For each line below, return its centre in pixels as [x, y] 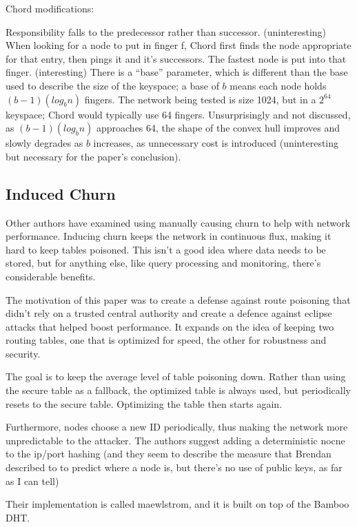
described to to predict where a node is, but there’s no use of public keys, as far [174, 467]
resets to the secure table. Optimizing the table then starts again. [144, 403]
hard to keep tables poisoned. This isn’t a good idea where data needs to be [166, 249]
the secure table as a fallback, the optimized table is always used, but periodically [178, 390]
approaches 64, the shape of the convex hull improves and [218, 128]
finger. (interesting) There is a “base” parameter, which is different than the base [177, 72]
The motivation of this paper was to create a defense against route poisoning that [178, 299]
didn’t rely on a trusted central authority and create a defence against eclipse [169, 313]
